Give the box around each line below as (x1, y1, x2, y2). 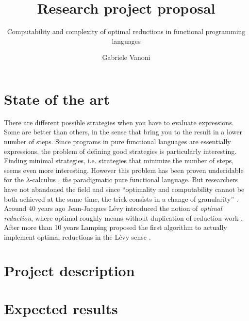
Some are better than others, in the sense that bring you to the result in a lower (4, 127, 242, 137)
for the (4, 174, 24, 185)
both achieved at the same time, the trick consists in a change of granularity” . (4, 193, 238, 204)
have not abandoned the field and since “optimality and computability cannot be (4, 184, 245, 194)
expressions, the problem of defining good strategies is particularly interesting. (4, 146, 237, 156)
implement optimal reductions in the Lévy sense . (4, 231, 151, 242)
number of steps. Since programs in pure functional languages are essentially (4, 136, 231, 147)
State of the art (4, 89, 110, 109)
